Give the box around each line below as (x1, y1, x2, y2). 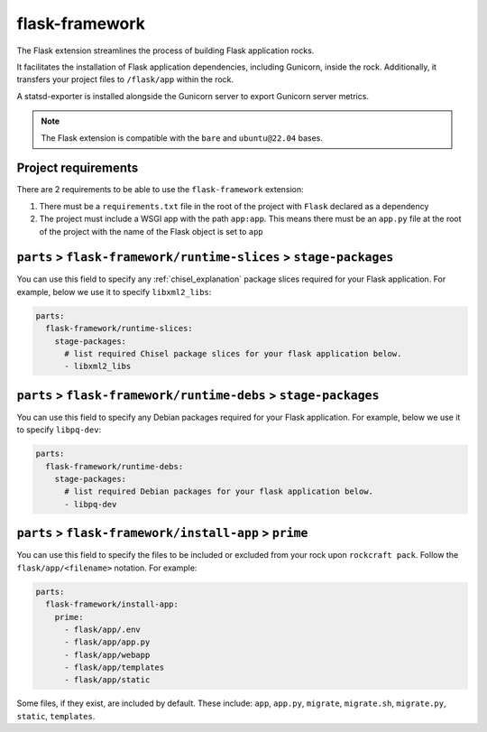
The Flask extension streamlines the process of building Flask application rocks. (16, 45, 315, 56)
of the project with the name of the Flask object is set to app (39, 226, 263, 236)
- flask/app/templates (64, 663, 165, 672)
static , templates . (16, 710, 96, 721)
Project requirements (16, 161, 139, 176)
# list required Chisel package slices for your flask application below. (64, 348, 402, 359)
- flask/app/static (64, 675, 151, 685)
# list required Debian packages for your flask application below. (64, 486, 374, 496)
